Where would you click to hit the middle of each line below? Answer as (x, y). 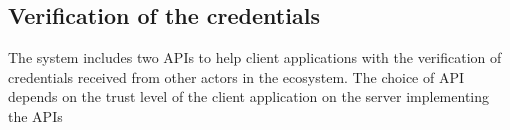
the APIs (35, 115)
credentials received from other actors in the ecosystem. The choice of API (236, 76)
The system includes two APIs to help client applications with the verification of (255, 57)
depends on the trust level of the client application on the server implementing (249, 96)
